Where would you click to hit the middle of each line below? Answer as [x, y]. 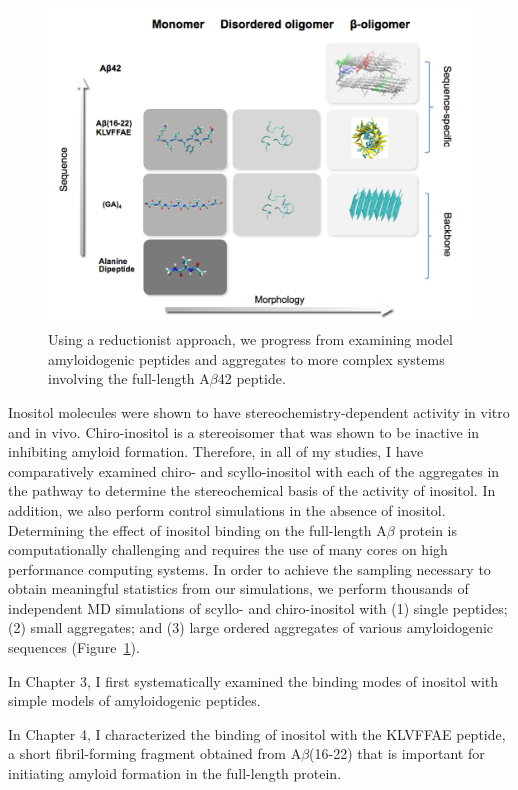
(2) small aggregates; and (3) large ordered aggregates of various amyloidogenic [251, 627]
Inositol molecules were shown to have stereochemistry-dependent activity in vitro [259, 411]
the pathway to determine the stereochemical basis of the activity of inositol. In [252, 490]
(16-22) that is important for [397, 753]
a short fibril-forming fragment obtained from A [155, 753]
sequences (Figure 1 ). [74, 647]
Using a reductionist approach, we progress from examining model [250, 339]
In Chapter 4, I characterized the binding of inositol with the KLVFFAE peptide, [257, 733]
